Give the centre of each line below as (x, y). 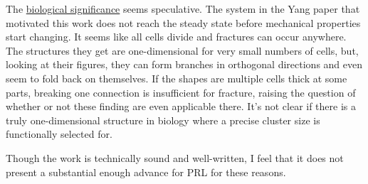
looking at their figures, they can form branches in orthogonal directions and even (184, 64)
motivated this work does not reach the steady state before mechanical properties (183, 22)
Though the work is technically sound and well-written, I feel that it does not (175, 157)
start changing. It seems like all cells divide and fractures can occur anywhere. (176, 37)
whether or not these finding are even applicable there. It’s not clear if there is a (181, 106)
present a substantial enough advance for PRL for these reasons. (146, 172)
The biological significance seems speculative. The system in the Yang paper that (183, 9)
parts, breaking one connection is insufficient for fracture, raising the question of (181, 92)
